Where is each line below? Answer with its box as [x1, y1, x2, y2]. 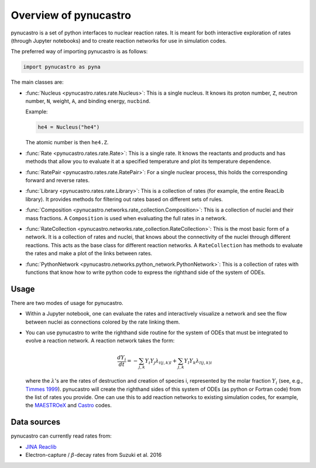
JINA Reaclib [25, 443, 57, 450]
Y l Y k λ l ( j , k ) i [184, 357, 212, 365]
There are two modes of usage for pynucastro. [11, 299, 123, 306]
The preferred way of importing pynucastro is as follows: [11, 48, 148, 55]
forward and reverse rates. [25, 177, 90, 183]
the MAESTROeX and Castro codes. [25, 402, 112, 409]
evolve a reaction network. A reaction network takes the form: [25, 337, 175, 344]
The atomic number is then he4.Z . [25, 139, 109, 146]
